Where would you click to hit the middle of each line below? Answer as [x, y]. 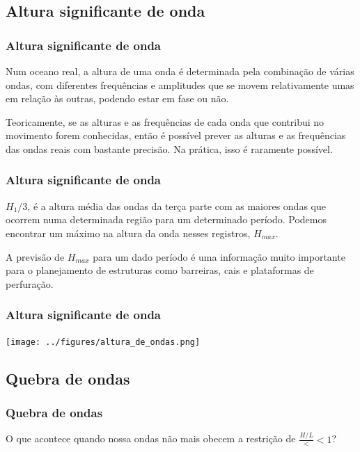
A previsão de [35, 256]
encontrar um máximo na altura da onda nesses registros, [128, 233]
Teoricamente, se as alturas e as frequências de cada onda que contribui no [165, 121]
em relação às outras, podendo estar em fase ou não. [117, 98]
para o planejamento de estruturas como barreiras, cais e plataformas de [160, 270]
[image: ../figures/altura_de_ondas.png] [103, 342]
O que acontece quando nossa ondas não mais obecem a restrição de [151, 438]
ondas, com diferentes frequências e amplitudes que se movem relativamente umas [180, 84]
